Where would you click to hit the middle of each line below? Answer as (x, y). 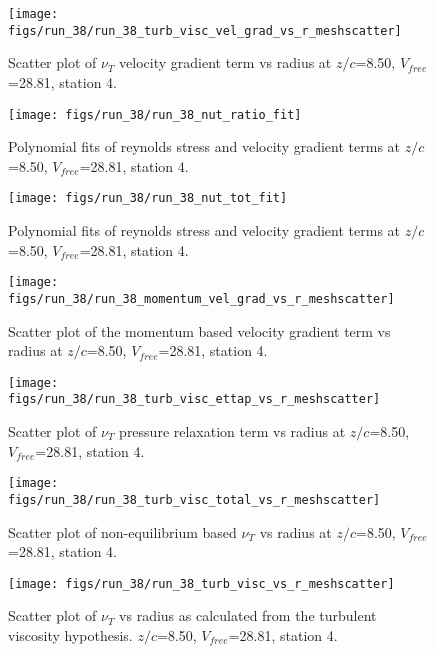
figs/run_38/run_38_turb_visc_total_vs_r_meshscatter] (194, 499)
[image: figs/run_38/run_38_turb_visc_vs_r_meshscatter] (201, 583)
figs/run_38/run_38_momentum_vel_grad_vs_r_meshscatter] (201, 298)
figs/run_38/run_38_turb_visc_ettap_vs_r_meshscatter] (194, 399)
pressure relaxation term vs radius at (232, 431)
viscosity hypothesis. (70, 634)
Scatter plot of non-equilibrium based (122, 531)
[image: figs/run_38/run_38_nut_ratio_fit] (155, 114)
